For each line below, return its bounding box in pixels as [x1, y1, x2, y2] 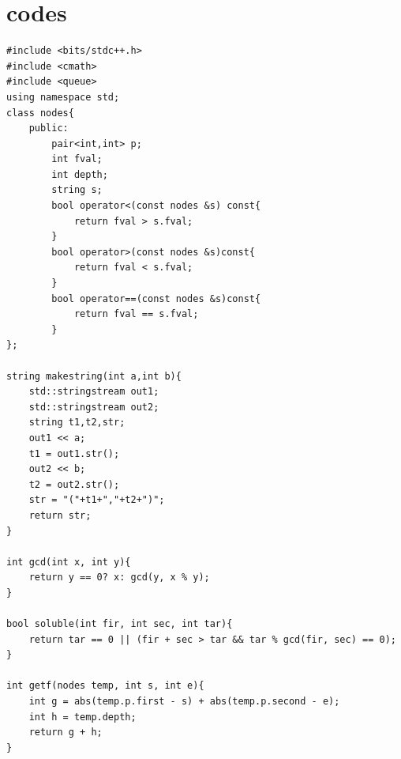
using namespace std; [6, 91, 120, 103]
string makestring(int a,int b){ [6, 370, 182, 382]
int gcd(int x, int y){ [6, 556, 131, 568]
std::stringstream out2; [28, 401, 159, 413]
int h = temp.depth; [28, 711, 137, 723]
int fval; [51, 153, 103, 165]
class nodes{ [6, 107, 74, 119]
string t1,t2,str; [28, 417, 126, 429]
